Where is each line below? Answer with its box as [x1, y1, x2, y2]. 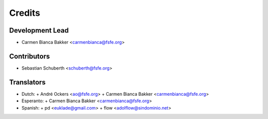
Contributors [9, 52, 50, 60]
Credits [9, 7, 41, 18]
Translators [9, 78, 46, 86]
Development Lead [9, 26, 69, 35]
